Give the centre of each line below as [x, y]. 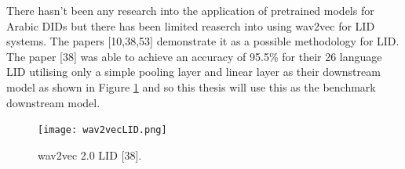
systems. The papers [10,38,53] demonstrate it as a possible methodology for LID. [203, 41]
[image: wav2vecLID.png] [102, 130]
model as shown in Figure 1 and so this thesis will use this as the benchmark [191, 86]
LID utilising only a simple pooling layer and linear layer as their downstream [193, 72]
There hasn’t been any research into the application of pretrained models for [190, 10]
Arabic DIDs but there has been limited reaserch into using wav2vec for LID [191, 25]
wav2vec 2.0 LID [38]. [90, 155]
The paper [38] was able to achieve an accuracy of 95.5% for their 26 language [194, 56]
